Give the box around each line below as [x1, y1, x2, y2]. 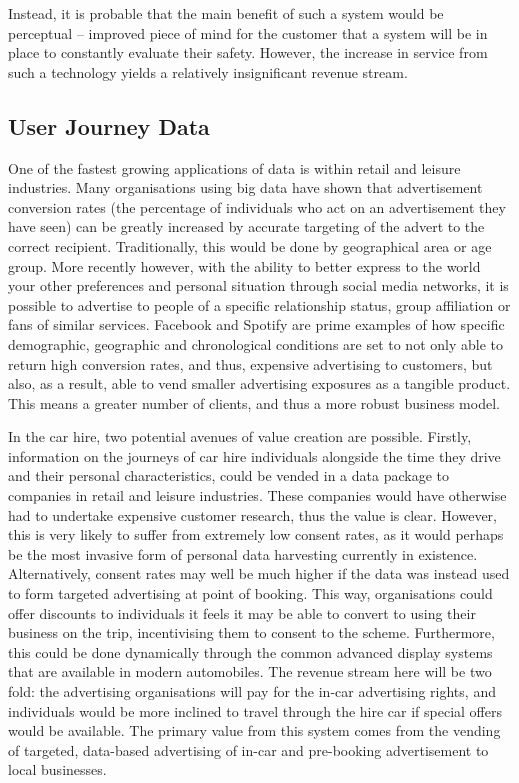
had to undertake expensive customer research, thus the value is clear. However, [8, 504, 498, 525]
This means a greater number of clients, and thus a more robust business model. [8, 392, 500, 413]
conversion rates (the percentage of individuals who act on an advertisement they [8, 196, 506, 217]
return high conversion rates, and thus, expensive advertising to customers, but [8, 353, 493, 374]
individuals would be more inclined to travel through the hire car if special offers [8, 700, 502, 721]
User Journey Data [8, 110, 210, 141]
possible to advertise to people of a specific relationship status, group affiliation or [8, 294, 511, 315]
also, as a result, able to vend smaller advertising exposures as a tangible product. [8, 373, 511, 394]
